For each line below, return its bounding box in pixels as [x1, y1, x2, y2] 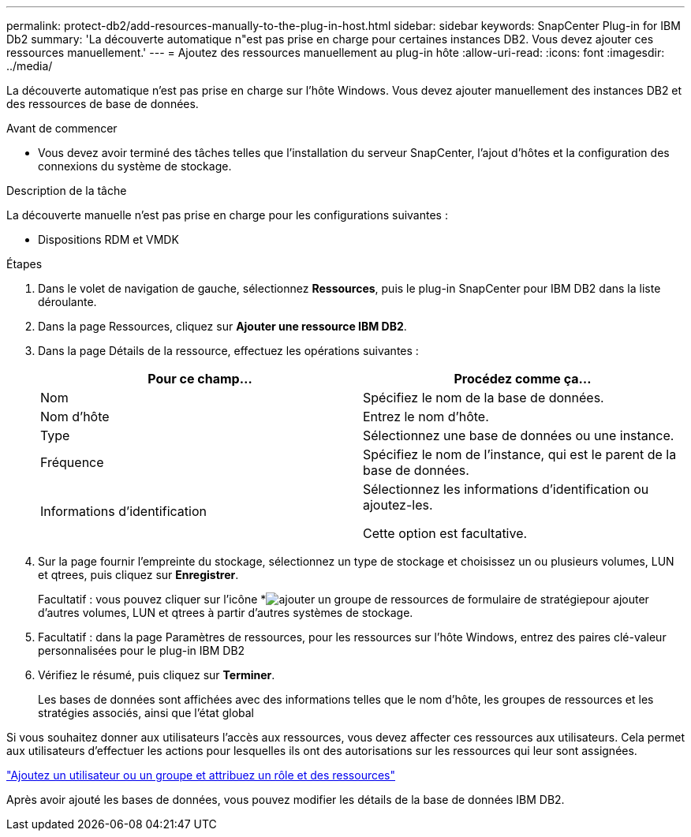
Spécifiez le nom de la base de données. [363, 390, 604, 405]
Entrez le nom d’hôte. [363, 409, 489, 424]
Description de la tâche [6, 184, 127, 197]
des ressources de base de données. [6, 97, 199, 110]
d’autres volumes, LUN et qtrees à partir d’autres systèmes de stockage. [38, 606, 413, 619]
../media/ [6, 59, 53, 73]
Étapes [6, 257, 43, 271]
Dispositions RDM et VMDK [38, 233, 179, 246]
